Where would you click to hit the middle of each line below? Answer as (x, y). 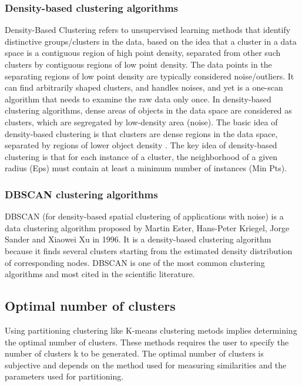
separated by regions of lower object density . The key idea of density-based (141, 145)
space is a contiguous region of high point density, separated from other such (143, 53)
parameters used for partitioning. (64, 376)
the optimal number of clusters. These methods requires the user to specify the (147, 342)
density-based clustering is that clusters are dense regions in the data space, (141, 133)
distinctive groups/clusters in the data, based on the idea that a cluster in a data (151, 41)
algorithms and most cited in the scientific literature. (100, 274)
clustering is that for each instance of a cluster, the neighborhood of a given (141, 156)
